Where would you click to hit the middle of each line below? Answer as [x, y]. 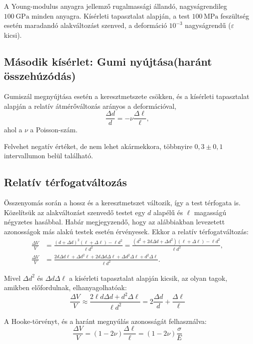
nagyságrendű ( [208, 25]
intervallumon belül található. [49, 156]
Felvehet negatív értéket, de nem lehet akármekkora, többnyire [98, 146]
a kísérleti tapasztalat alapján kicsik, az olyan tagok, [148, 278]
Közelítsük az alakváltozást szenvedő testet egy [75, 212]
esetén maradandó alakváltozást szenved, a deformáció [86, 25]
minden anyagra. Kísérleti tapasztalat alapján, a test [111, 15]
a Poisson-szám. [54, 130]
